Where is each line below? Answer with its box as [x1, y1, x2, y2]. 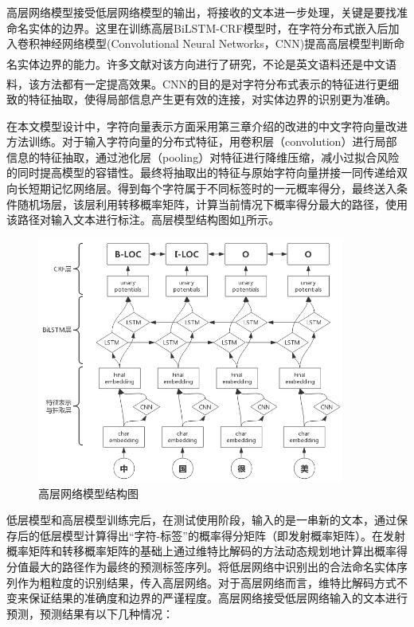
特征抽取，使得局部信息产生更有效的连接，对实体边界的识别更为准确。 [28, 91, 396, 108]
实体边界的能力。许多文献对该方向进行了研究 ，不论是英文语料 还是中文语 [17, 55, 396, 72]
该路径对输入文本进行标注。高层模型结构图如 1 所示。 [6, 211, 279, 228]
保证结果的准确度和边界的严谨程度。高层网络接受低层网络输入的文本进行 [28, 590, 408, 606]
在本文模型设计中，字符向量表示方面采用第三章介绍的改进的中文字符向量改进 [6, 117, 408, 134]
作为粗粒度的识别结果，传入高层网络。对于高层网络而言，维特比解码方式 [17, 574, 396, 590]
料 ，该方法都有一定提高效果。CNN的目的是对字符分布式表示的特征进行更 [6, 75, 389, 92]
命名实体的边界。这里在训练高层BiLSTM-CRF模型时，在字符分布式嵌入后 [6, 19, 389, 36]
